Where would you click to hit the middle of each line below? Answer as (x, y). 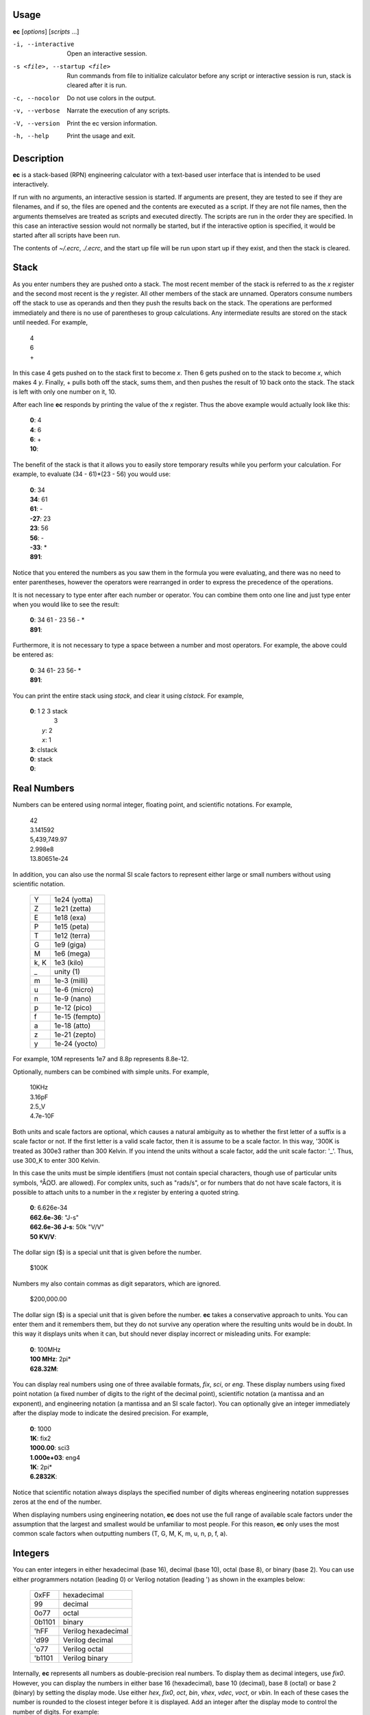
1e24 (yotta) (73, 900)
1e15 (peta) (71, 927)
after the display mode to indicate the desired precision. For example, (111, 1413)
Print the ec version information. (112, 123)
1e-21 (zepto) (75, 1034)
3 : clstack (44, 749)
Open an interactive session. (107, 54)
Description (38, 158)
